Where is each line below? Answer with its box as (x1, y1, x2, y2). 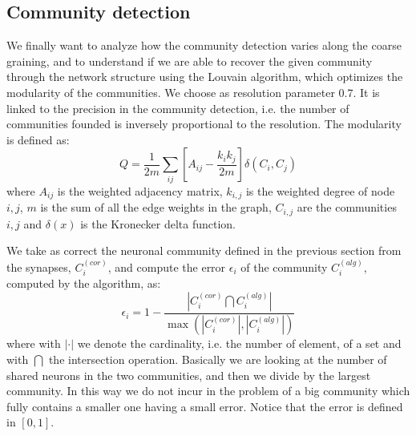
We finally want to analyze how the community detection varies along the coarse (6, 37, 402, 54)
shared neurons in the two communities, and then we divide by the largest (6, 366, 371, 383)
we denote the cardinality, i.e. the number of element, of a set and (77, 335, 402, 352)
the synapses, (6, 258, 71, 275)
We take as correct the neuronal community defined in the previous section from (6, 242, 402, 259)
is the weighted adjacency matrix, (57, 182, 223, 199)
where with (6, 335, 61, 352)
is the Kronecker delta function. (80, 215, 236, 232)
